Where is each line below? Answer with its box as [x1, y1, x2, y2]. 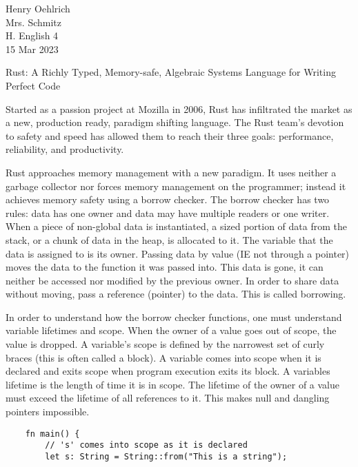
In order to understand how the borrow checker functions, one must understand [6, 309, 342, 324]
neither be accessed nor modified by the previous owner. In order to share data [6, 273, 339, 287]
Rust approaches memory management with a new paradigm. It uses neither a [6, 165, 337, 179]
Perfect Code [6, 78, 61, 92]
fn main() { [25, 428, 80, 439]
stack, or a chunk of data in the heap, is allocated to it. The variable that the [6, 232, 333, 247]
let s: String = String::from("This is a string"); [45, 451, 288, 461]
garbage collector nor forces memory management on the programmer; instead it [6, 178, 346, 193]
